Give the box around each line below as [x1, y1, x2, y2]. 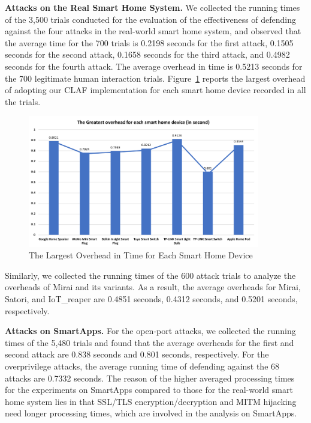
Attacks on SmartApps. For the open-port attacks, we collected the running [5, 324, 296, 337]
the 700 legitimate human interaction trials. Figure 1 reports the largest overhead [5, 72, 306, 84]
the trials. [5, 95, 41, 108]
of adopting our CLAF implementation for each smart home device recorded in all [5, 84, 306, 96]
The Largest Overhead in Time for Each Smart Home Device [29, 249, 253, 261]
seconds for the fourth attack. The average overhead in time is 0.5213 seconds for [5, 59, 303, 72]
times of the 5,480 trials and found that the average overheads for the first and [5, 336, 294, 348]
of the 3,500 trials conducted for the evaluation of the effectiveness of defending [5, 13, 297, 25]
